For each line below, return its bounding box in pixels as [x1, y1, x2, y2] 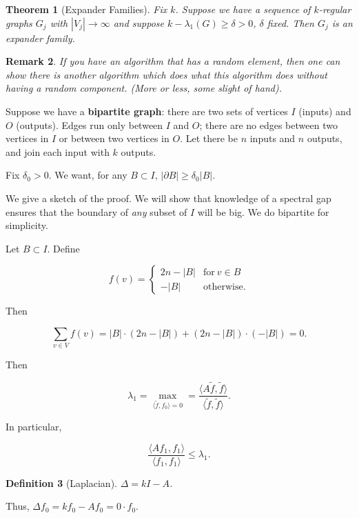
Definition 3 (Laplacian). [6, 475, 117, 490]
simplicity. [6, 218, 48, 232]
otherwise [203, 281, 243, 292]
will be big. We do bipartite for [197, 204, 329, 219]
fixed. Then [267, 15, 314, 30]
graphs [6, 15, 32, 30]
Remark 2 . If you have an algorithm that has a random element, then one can [6, 54, 340, 68]
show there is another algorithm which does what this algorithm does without [6, 67, 327, 81]
